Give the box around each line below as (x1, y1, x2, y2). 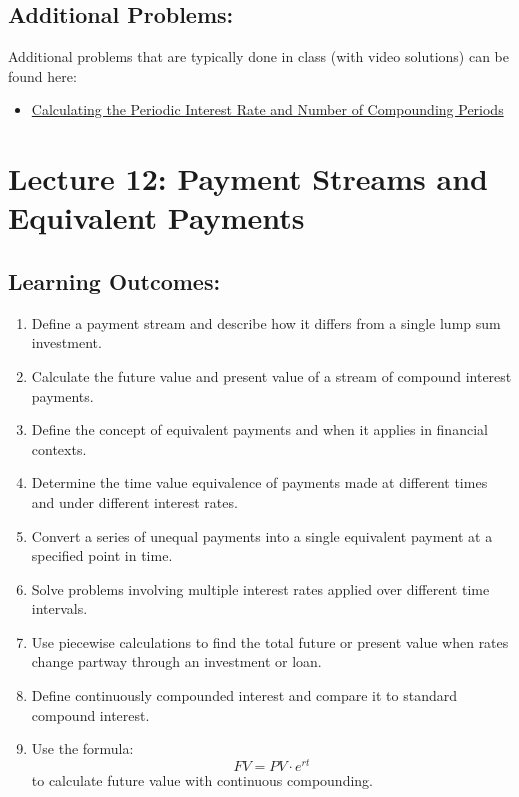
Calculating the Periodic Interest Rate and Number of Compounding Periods (31, 99, 504, 120)
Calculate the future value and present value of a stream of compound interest (31, 365, 512, 386)
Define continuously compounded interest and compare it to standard (31, 685, 458, 706)
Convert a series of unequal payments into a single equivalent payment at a (31, 525, 493, 546)
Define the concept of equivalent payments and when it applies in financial (31, 419, 488, 440)
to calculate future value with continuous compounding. (31, 769, 374, 790)
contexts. (31, 438, 87, 459)
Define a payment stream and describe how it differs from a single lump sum (31, 312, 501, 333)
